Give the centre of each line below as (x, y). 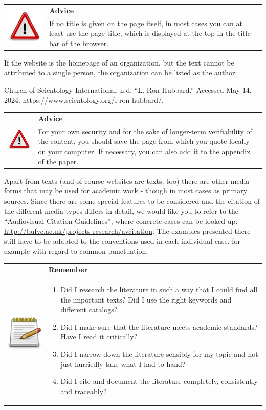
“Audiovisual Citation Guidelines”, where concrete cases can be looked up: (121, 221)
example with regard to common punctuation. (76, 251)
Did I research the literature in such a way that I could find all (159, 289)
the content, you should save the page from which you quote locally (144, 141)
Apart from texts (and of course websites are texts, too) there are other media (127, 180)
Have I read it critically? (99, 337)
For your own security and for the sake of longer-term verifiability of (145, 131)
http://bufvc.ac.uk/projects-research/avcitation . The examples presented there (127, 231)
